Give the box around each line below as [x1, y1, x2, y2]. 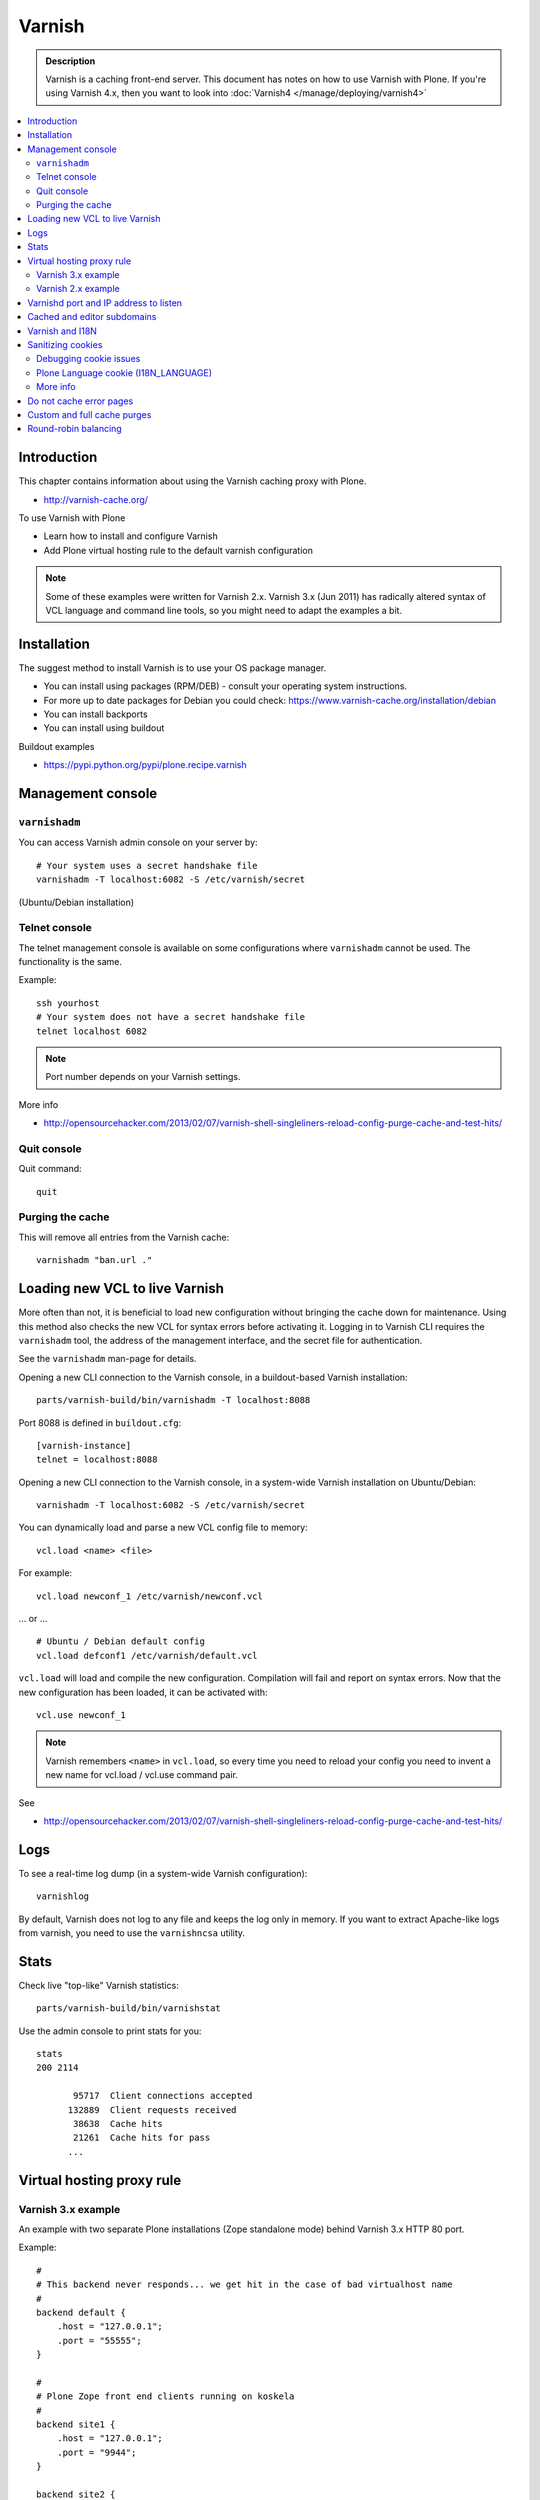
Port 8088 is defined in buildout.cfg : [18, 1416, 182, 1429]
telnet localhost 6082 [36, 1025, 148, 1037]
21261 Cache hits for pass [73, 2132, 211, 2144]
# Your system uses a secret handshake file [36, 860, 259, 871]
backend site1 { [36, 2419, 116, 2430]
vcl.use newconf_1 [36, 1709, 127, 1720]
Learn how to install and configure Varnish [43, 530, 219, 542]
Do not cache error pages [27, 395, 134, 407]
